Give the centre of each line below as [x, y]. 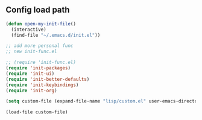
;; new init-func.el [32, 52]
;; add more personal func [39, 46]
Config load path [38, 10]
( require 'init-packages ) [38, 68]
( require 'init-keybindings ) [42, 85]
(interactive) [29, 30]
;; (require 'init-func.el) [41, 63]
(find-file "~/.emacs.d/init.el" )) [56, 35]
